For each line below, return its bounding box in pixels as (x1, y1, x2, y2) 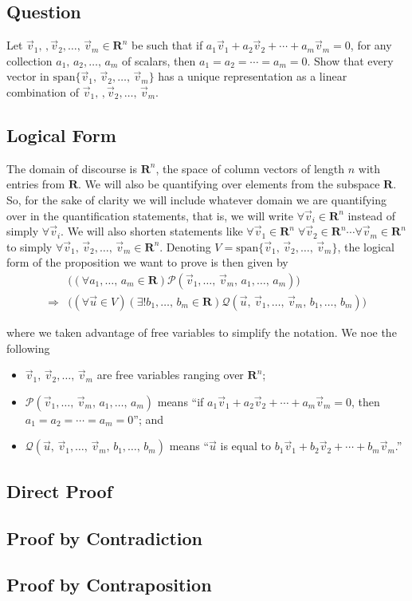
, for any (350, 37, 392, 53)
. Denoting (159, 238, 211, 255)
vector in (6, 68, 49, 85)
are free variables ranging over (96, 366, 244, 383)
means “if (157, 393, 204, 409)
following (6, 339, 50, 356)
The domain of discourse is (6, 160, 137, 176)
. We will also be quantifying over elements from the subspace (78, 176, 380, 192)
